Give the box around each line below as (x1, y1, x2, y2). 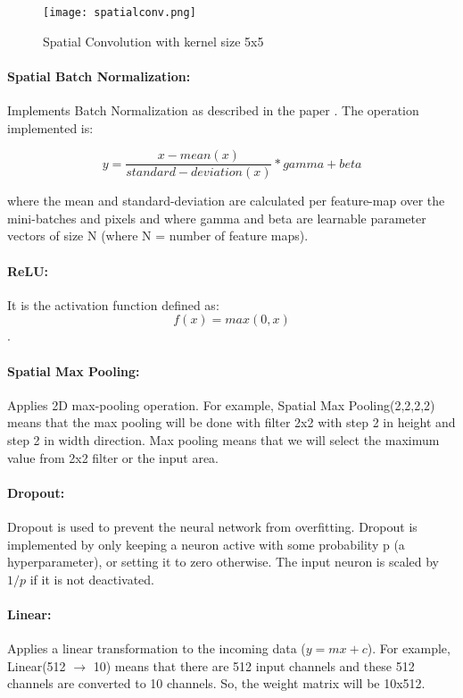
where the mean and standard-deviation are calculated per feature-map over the (7, 191, 445, 210)
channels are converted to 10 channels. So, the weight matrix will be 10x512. (7, 674, 426, 693)
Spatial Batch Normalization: (7, 66, 191, 85)
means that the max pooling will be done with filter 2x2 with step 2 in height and (7, 413, 456, 432)
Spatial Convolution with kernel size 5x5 (43, 31, 264, 50)
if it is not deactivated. (29, 569, 155, 588)
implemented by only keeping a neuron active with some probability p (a (7, 534, 405, 553)
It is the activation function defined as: (7, 295, 219, 314)
